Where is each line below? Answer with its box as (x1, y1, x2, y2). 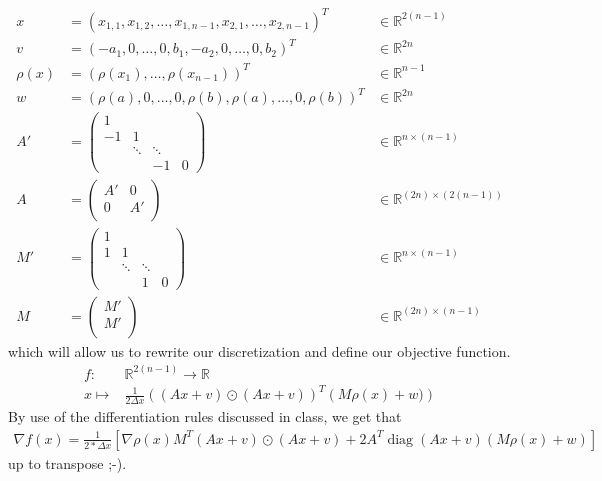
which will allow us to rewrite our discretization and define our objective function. (8, 340, 511, 361)
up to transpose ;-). (8, 452, 127, 473)
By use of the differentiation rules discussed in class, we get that (8, 406, 402, 427)
